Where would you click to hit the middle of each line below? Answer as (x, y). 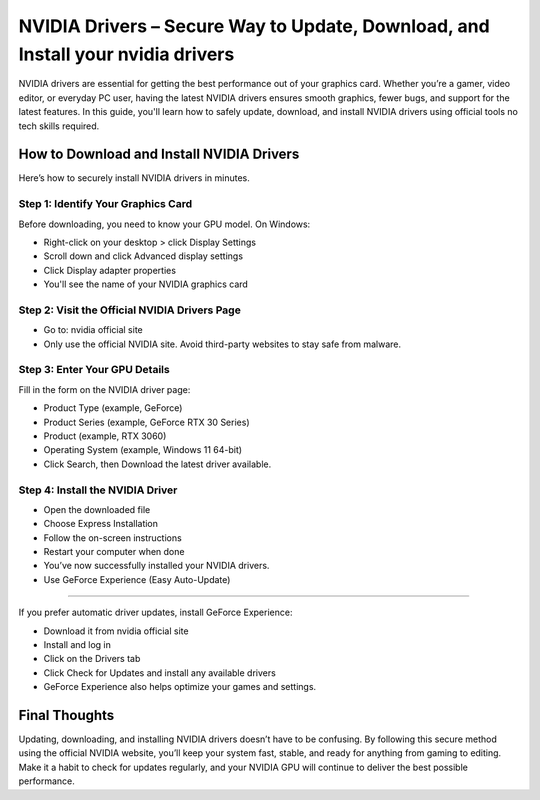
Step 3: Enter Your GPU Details (94, 370)
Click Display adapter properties (110, 270)
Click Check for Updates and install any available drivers (160, 672)
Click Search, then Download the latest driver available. (157, 464)
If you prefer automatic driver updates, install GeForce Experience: (155, 612)
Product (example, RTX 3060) (105, 436)
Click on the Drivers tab (92, 659)
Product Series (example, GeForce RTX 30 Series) (146, 422)
